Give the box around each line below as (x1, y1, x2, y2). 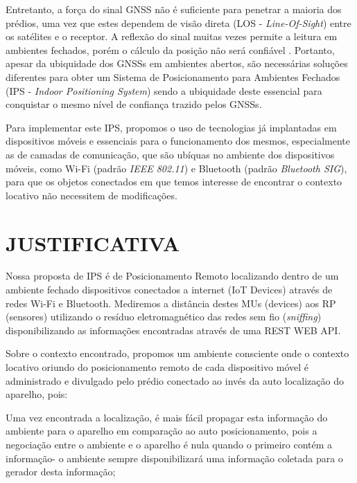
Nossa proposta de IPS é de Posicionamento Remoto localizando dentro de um (6, 268, 339, 283)
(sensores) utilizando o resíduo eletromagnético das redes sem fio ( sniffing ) (6, 309, 322, 324)
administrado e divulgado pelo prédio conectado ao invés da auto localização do (6, 373, 344, 388)
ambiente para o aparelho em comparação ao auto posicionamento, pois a (6, 423, 317, 438)
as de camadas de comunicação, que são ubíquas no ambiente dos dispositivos (6, 147, 335, 161)
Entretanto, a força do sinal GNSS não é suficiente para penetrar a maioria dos (6, 2, 342, 16)
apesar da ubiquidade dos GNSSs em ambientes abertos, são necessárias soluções (6, 56, 348, 71)
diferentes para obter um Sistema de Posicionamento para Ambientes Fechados (6, 69, 340, 84)
